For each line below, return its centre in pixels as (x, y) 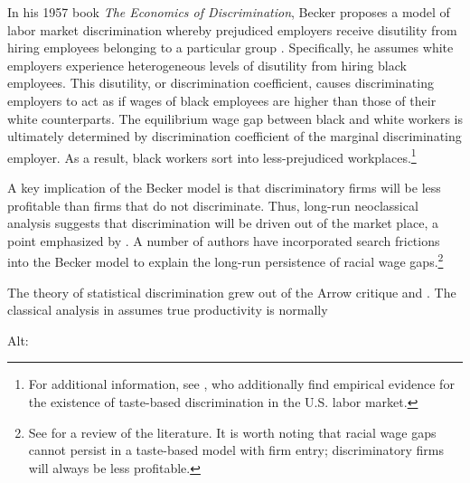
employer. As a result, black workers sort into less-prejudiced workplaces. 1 (212, 156)
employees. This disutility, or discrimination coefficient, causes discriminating (221, 83)
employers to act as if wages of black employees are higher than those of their (222, 100)
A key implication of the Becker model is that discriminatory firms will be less (224, 187)
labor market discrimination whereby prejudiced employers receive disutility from (232, 29)
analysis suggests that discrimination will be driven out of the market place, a (223, 223)
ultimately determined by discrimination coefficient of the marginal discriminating (235, 136)
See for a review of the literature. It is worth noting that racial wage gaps (232, 432)
